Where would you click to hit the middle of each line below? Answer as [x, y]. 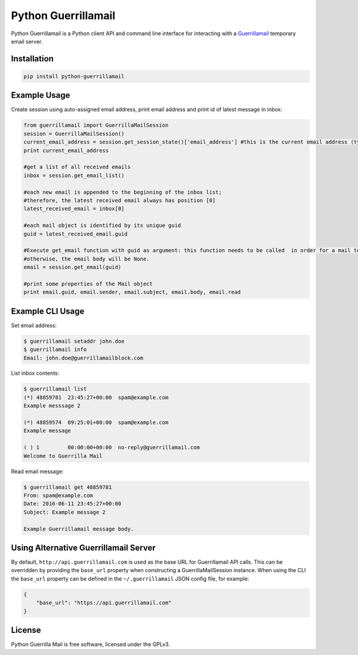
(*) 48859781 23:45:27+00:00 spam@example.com [96, 397]
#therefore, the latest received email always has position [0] [120, 200]
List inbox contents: [35, 373]
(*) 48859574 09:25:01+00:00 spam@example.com [96, 423]
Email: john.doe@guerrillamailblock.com [83, 358]
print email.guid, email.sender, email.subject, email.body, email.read [132, 292]
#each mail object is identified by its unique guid [102, 226]
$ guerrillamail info [55, 350]
